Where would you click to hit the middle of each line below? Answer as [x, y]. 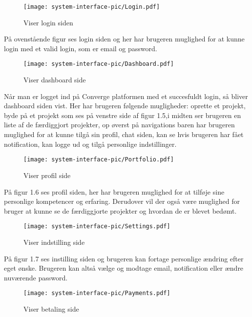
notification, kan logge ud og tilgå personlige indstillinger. [90, 144]
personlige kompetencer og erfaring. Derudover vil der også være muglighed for [122, 201]
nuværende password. [36, 277]
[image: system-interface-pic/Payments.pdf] [97, 293]
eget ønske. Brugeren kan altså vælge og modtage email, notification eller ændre [124, 268]
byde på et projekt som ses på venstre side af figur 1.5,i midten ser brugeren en [123, 115]
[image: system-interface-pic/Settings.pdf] [97, 227]
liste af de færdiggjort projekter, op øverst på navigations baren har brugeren [119, 125]
